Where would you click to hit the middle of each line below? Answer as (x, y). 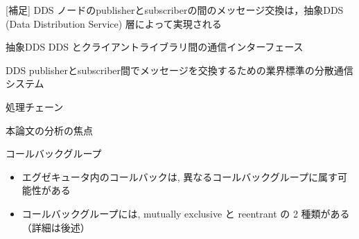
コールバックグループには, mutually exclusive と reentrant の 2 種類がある (186, 213)
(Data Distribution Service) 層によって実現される (114, 23)
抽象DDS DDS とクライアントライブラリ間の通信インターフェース (155, 47)
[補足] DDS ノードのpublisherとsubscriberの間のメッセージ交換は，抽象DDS (175, 10)
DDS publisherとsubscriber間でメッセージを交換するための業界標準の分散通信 (179, 70)
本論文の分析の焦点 (49, 130)
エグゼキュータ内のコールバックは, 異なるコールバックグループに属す (179, 176)
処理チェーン (35, 106)
